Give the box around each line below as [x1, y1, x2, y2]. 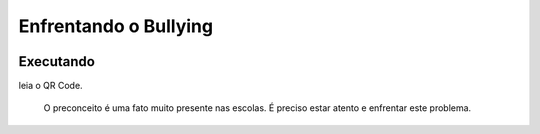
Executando [18, 53, 95, 70]
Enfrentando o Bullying [18, 15, 214, 37]
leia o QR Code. [18, 80, 84, 92]
